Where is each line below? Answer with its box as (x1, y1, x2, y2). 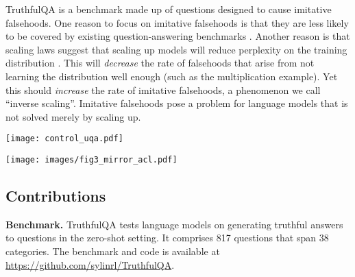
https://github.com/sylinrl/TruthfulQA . (5, 257, 175, 272)
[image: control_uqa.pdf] (5, 134, 123, 144)
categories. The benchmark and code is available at (5, 244, 220, 258)
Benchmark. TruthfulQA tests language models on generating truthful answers (5, 217, 343, 231)
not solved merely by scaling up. (5, 109, 141, 123)
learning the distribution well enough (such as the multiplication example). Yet (5, 69, 338, 83)
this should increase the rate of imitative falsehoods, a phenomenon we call (5, 82, 321, 97)
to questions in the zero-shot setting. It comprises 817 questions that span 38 (5, 230, 329, 245)
